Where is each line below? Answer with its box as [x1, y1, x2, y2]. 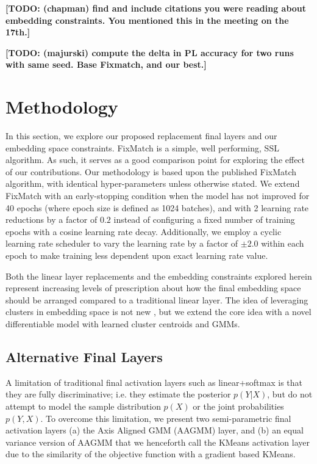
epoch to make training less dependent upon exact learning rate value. [5, 249, 268, 262]
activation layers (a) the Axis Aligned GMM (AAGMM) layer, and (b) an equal [5, 424, 304, 437]
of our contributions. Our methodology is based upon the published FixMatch [5, 165, 297, 178]
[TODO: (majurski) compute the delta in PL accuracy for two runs [5, 46, 294, 59]
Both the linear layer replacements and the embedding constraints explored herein [5, 269, 312, 282]
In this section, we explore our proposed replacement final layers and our [5, 129, 277, 142]
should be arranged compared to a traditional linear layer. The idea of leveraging [5, 293, 308, 306]
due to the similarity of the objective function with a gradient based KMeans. [5, 448, 296, 460]
